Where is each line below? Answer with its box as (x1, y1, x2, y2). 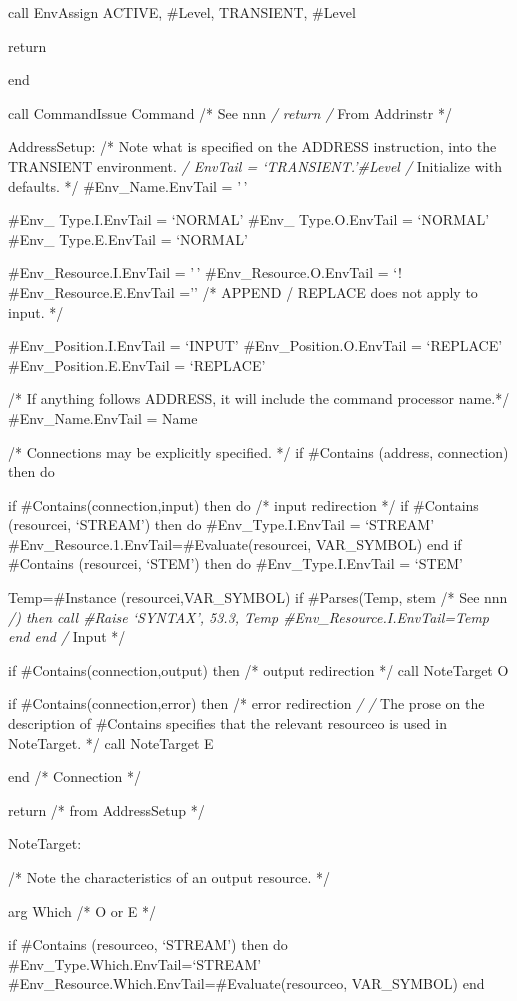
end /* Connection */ (8, 766, 141, 787)
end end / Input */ (8, 626, 126, 647)
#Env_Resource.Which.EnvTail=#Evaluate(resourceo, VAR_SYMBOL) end (8, 973, 485, 994)
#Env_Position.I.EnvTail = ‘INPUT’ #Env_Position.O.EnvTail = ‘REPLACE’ (8, 335, 503, 356)
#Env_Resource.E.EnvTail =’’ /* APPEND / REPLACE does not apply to (8, 281, 478, 302)
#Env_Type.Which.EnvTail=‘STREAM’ (8, 953, 262, 974)
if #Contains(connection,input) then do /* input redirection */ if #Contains (8, 494, 479, 515)
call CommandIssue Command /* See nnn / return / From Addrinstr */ (8, 102, 452, 123)
